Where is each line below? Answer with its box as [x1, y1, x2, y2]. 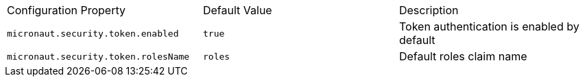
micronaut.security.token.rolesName [7, 51, 190, 62]
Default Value [202, 3, 272, 17]
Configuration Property [7, 3, 126, 17]
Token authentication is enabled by [398, 20, 580, 33]
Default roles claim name [398, 49, 527, 63]
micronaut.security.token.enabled [7, 28, 179, 39]
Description [398, 3, 459, 17]
